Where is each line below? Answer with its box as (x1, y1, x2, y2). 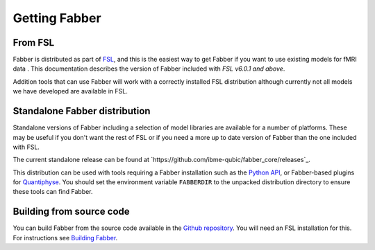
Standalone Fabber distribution (12, 105, 151, 117)
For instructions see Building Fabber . (12, 233, 118, 242)
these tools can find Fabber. (12, 188, 93, 196)
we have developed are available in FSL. (12, 87, 128, 96)
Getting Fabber (12, 10, 101, 26)
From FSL (12, 37, 55, 48)
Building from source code (12, 206, 130, 217)
